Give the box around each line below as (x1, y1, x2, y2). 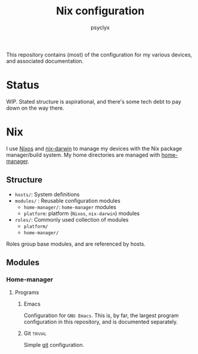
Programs (14, 289, 39, 296)
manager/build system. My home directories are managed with (6, 151, 160, 159)
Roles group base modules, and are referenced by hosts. (6, 240, 146, 247)
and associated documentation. (6, 57, 84, 64)
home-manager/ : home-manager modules (23, 203, 116, 210)
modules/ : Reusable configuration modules (14, 197, 120, 204)
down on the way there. (6, 104, 64, 111)
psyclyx (90, 24, 110, 31)
